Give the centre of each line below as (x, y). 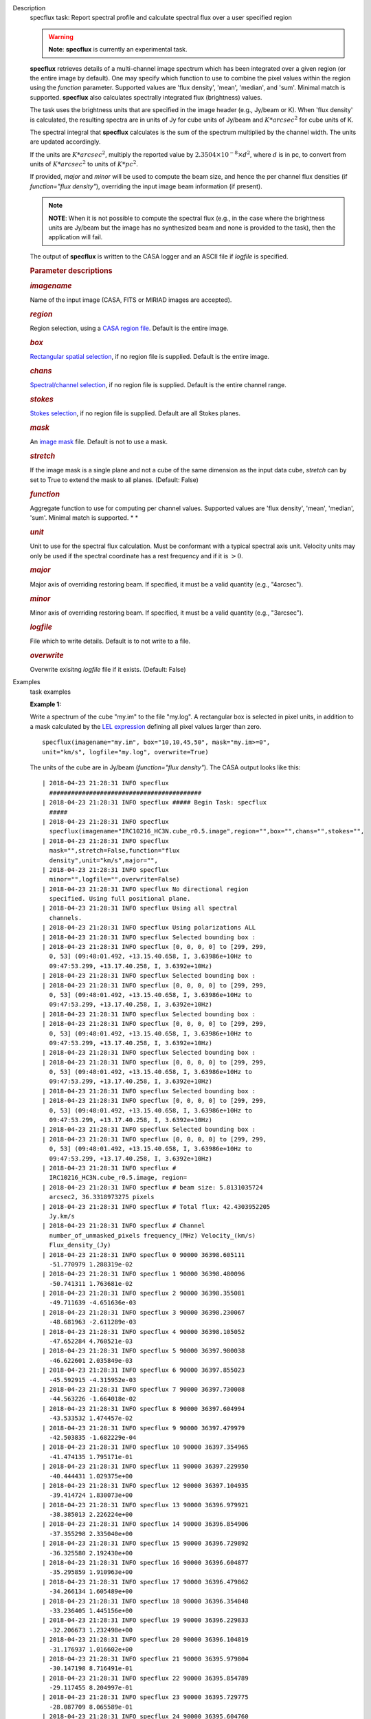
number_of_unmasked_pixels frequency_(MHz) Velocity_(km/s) (153, 1235)
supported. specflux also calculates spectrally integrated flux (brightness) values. (146, 97)
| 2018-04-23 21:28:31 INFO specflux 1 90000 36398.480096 (144, 1274)
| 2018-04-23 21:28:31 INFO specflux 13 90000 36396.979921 (145, 1505)
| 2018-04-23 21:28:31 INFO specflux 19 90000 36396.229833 (145, 1620)
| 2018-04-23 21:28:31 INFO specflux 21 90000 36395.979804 (145, 1658)
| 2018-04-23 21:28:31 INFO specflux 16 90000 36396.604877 (145, 1563)
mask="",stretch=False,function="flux (114, 851)
